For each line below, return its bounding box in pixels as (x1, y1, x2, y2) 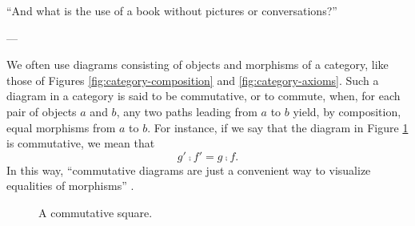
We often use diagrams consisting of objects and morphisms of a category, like (6, 56, 389, 73)
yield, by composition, (293, 103, 401, 119)
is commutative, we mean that (6, 135, 155, 151)
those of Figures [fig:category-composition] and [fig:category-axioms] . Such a (6, 71, 379, 88)
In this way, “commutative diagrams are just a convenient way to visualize (6, 161, 371, 178)
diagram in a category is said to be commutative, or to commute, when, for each (6, 87, 401, 104)
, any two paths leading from (116, 103, 257, 119)
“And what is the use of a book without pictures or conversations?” (6, 2, 337, 18)
